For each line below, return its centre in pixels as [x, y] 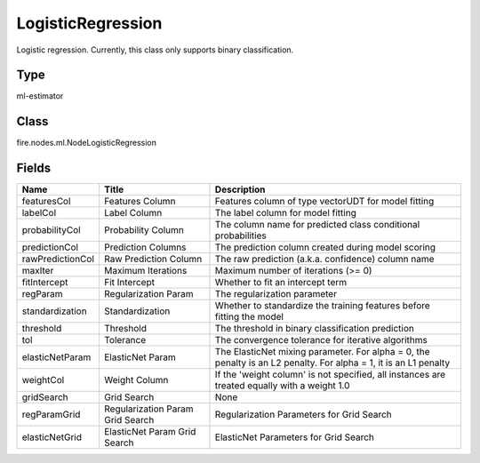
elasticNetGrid [52, 437]
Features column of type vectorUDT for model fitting [324, 202]
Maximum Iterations [145, 271]
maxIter [38, 271]
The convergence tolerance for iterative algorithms [321, 340]
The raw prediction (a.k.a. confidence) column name [324, 259]
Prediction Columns [145, 247]
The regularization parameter [276, 294]
